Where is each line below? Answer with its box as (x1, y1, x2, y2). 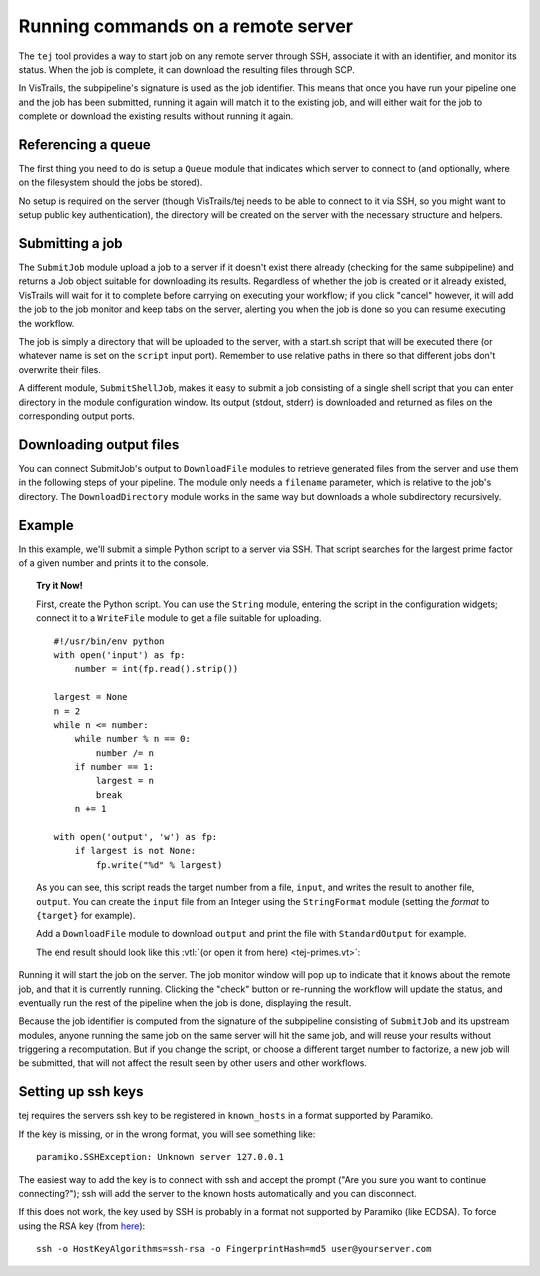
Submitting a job (18, 235, 124, 252)
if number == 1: (74, 761, 155, 773)
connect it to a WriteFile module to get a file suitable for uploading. (36, 612, 322, 624)
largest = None (53, 691, 129, 703)
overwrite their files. (18, 363, 102, 375)
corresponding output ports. (18, 410, 135, 422)
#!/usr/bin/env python (53, 635, 165, 647)
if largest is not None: (74, 845, 197, 857)
